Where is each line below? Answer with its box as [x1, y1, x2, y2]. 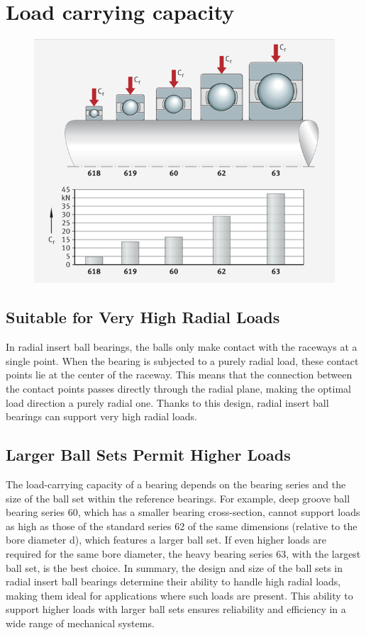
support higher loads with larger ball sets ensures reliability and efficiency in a [6, 602, 346, 617]
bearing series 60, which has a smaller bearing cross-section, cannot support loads [6, 505, 360, 519]
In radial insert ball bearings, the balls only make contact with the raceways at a [6, 339, 357, 354]
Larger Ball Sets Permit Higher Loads [6, 444, 291, 466]
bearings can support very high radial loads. [6, 409, 197, 424]
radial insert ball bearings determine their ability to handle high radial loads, [6, 574, 341, 589]
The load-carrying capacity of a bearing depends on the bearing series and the [6, 476, 346, 491]
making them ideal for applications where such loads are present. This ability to [6, 588, 353, 602]
